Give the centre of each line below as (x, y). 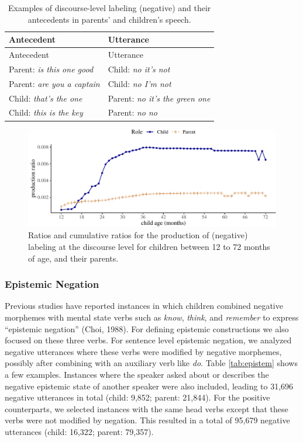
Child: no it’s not (139, 69)
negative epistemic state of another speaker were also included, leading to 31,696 (149, 386)
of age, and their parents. (73, 258)
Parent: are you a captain (54, 83)
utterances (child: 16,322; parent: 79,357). (79, 431)
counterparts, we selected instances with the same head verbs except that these (147, 408)
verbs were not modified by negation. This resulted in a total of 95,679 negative (147, 420)
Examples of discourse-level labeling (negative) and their (110, 8)
